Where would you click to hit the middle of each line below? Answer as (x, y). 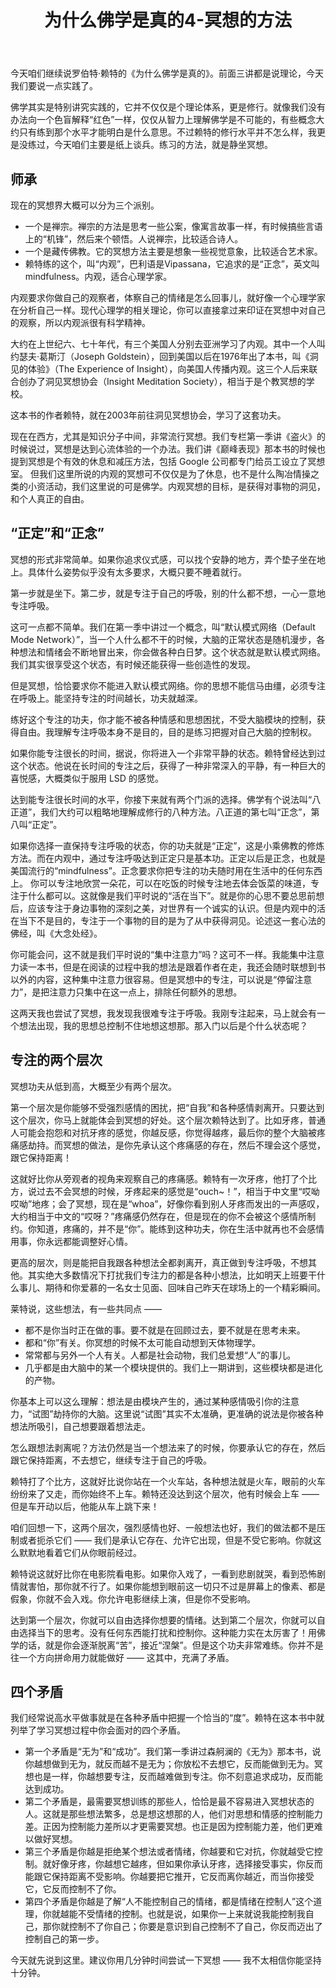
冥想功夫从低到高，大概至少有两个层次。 (93, 1086)
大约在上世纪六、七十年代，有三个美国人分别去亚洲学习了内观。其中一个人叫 (168, 344)
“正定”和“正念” (57, 533)
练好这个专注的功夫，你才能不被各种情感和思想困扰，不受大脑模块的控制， (163, 719)
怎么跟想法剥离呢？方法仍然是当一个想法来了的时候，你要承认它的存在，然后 (168, 1447)
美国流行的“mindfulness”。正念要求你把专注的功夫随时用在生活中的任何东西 (166, 870)
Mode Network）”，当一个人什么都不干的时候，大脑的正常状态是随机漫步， (163, 639)
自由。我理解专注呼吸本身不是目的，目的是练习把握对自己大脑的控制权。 (167, 732)
